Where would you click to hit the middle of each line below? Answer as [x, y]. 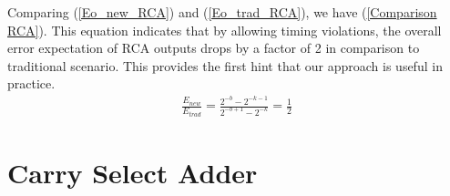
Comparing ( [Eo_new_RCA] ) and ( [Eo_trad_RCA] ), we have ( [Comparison [222, 12]
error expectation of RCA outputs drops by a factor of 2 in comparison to [214, 48]
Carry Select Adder [133, 172]
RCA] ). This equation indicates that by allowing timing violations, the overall [225, 30]
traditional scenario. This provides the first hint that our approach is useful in [225, 65]
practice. [31, 83]
